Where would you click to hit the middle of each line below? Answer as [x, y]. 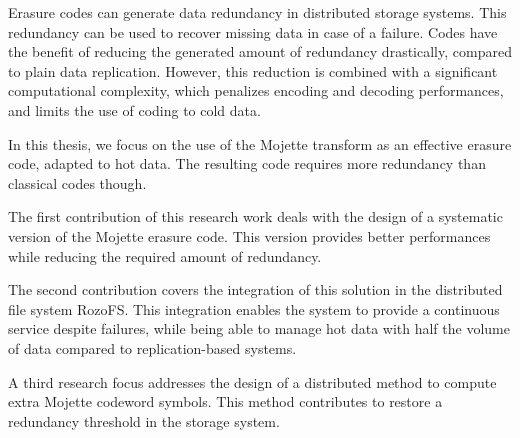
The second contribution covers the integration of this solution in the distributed [255, 289]
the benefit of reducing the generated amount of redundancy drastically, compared [260, 51]
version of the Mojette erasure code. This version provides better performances [249, 235]
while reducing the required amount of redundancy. [165, 255]
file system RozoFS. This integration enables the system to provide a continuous [254, 308]
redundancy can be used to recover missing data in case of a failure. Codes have [253, 31]
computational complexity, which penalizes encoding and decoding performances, [256, 90]
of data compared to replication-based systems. [152, 347]
